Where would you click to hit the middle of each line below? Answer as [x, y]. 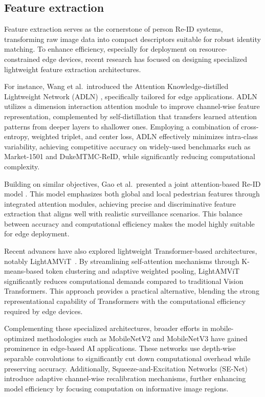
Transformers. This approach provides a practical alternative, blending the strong [132, 291]
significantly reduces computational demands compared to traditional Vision [124, 281]
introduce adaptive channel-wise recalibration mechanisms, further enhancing [125, 378]
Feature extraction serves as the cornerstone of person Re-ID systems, [114, 29]
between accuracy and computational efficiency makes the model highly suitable [129, 223]
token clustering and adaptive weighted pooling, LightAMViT [143, 271]
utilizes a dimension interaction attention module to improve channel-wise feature [132, 106]
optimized [19, 338]
